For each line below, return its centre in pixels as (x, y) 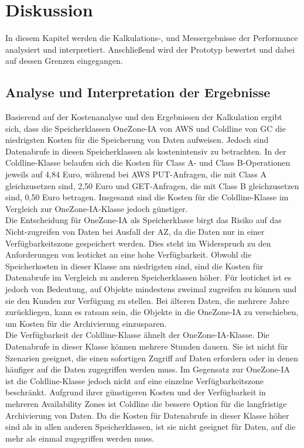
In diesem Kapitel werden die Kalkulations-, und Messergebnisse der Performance (152, 38)
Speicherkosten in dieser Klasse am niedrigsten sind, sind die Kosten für (134, 266)
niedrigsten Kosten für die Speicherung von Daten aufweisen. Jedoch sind (137, 140)
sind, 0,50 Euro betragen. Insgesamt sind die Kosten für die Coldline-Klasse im (147, 197)
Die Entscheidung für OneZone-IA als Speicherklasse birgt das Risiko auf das (144, 220)
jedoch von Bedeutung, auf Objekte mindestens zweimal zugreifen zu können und (151, 289)
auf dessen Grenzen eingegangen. (64, 61)
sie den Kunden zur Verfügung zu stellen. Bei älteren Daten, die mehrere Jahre (147, 300)
